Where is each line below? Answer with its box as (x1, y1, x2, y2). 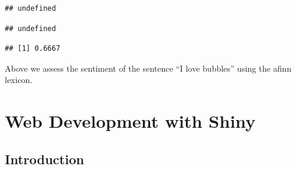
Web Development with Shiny (5, 109, 256, 133)
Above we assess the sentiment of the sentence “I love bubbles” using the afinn (5, 62, 292, 74)
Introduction (5, 149, 85, 168)
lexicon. (5, 73, 33, 86)
